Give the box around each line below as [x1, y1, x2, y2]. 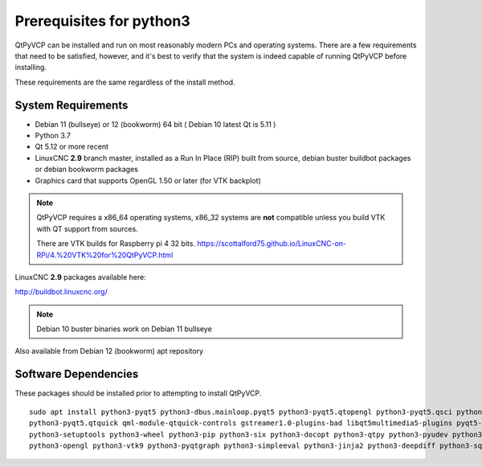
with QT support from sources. [36, 223, 138, 233]
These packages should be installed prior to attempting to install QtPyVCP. [14, 388, 262, 398]
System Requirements [14, 98, 129, 112]
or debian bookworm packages [35, 165, 138, 174]
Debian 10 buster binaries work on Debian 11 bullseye [36, 324, 212, 334]
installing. [14, 63, 47, 72]
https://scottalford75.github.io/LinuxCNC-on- [197, 239, 347, 248]
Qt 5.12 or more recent [35, 141, 108, 152]
